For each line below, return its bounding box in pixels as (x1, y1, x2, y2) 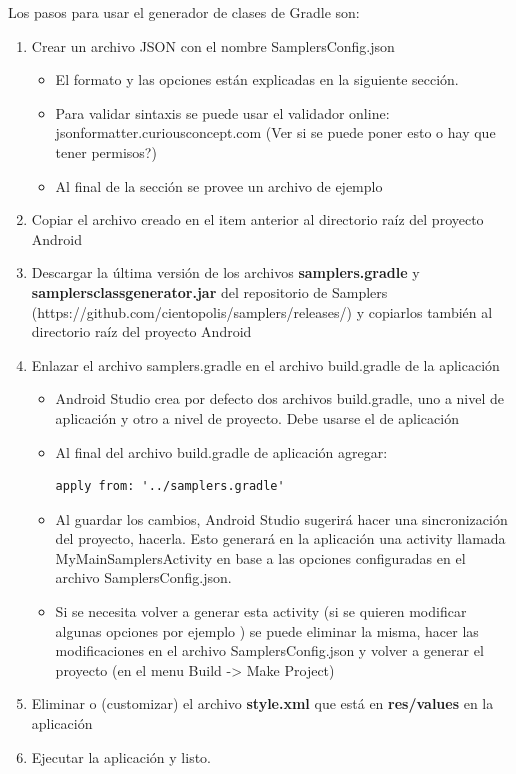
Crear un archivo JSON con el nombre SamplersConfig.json (31, 35, 395, 56)
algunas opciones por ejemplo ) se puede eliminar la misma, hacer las (55, 620, 479, 641)
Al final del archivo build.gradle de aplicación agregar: (55, 441, 388, 462)
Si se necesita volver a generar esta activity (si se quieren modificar (55, 601, 467, 622)
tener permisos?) (55, 141, 157, 162)
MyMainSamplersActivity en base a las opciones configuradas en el (55, 547, 466, 568)
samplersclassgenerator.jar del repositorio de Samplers (31, 281, 388, 302)
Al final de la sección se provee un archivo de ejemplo (55, 175, 383, 196)
